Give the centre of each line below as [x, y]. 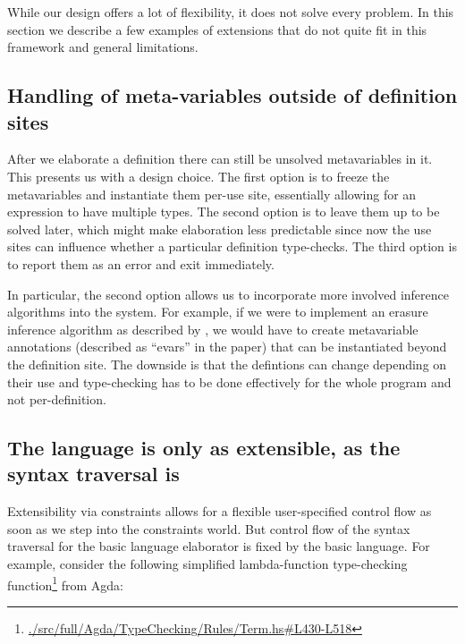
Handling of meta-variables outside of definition [232, 95]
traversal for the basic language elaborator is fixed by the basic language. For [219, 546]
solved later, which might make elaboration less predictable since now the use [220, 229]
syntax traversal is [93, 474]
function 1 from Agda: [65, 583]
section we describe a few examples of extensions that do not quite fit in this [217, 29]
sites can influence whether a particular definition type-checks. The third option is [232, 246]
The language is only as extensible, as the [204, 448]
